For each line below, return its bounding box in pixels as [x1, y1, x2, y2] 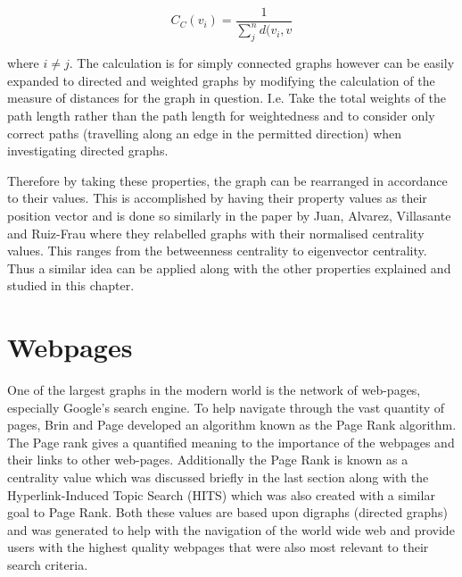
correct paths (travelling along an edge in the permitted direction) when [7, 123, 402, 142]
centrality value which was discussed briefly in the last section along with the [7, 468, 429, 487]
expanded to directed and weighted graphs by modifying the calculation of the [7, 71, 435, 89]
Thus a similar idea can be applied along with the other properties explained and [7, 258, 451, 277]
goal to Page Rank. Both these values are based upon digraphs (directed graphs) [7, 503, 448, 522]
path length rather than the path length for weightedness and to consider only [7, 105, 435, 124]
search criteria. [7, 555, 88, 573]
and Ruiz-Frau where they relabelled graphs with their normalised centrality [7, 223, 425, 242]
